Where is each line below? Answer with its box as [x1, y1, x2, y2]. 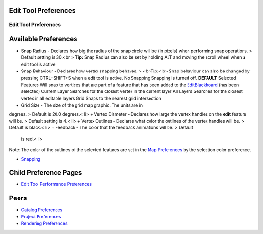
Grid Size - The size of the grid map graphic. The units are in [21, 102, 143, 108]
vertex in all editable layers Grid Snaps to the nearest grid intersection [21, 95, 162, 101]
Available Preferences [9, 35, 77, 43]
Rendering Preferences [21, 220, 68, 226]
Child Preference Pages [9, 168, 82, 177]
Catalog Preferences [21, 207, 63, 213]
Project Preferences [21, 214, 61, 219]
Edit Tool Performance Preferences [21, 181, 92, 187]
